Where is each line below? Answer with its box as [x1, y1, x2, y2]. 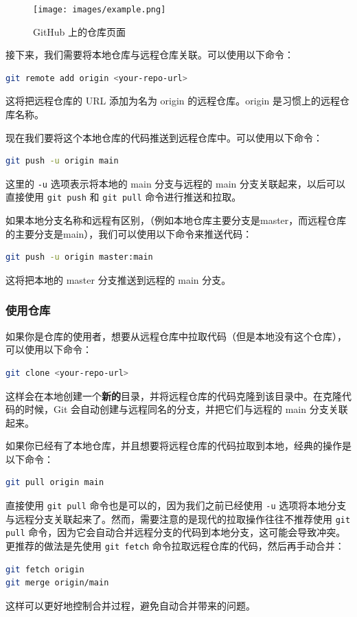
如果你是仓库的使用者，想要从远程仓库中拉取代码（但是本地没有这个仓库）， [5, 328, 347, 343]
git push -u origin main [5, 156, 119, 166]
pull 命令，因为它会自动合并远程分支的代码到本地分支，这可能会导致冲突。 [5, 525, 346, 539]
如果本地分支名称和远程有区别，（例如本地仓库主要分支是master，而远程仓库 [5, 213, 347, 227]
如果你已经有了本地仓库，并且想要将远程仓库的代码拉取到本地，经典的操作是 [5, 438, 352, 453]
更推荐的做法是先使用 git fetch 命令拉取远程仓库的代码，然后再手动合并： [5, 539, 345, 553]
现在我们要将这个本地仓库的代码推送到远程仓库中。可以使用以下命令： [5, 130, 323, 144]
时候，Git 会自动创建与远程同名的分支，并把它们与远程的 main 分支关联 [24, 402, 348, 416]
